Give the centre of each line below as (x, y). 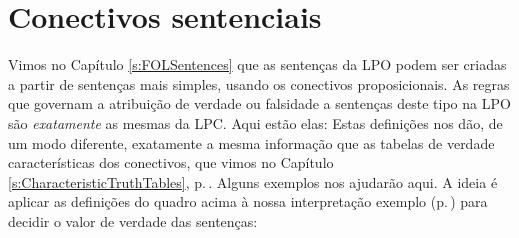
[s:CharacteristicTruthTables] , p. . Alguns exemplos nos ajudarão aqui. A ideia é (253, 181)
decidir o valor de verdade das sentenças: (133, 220)
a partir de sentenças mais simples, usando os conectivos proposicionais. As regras (259, 83)
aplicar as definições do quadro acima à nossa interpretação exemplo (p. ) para (248, 201)
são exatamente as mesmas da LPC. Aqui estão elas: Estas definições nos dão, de (255, 122)
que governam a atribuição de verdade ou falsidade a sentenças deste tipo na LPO (259, 103)
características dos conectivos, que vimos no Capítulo (171, 162)
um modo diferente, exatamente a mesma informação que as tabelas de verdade (251, 142)
